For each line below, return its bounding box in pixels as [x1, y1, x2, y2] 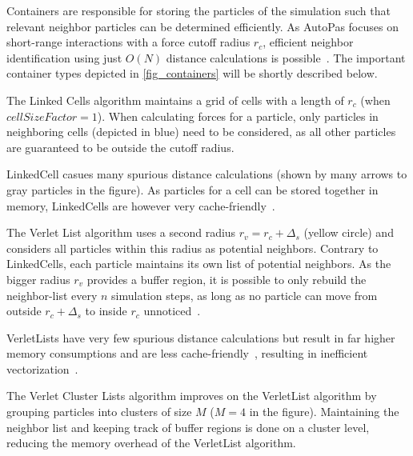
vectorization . [6, 360, 78, 377]
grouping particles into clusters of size [6, 403, 192, 420]
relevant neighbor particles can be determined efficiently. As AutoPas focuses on [6, 18, 399, 34]
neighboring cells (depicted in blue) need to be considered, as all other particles [6, 123, 396, 140]
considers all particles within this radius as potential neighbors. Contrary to [6, 239, 379, 256]
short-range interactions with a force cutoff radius [6, 34, 251, 50]
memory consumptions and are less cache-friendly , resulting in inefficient [6, 345, 368, 362]
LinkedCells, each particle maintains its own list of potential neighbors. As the [6, 255, 391, 272]
